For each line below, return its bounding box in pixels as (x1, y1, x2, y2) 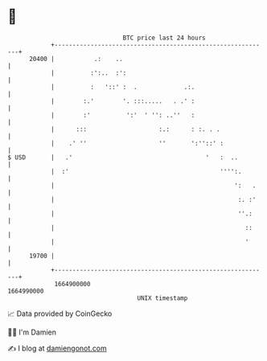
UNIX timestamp (137, 293, 188, 302)
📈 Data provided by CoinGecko (7, 309, 113, 318)
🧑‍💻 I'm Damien (7, 327, 57, 337)
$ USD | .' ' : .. (7, 153, 239, 162)
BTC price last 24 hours (122, 34, 206, 42)
